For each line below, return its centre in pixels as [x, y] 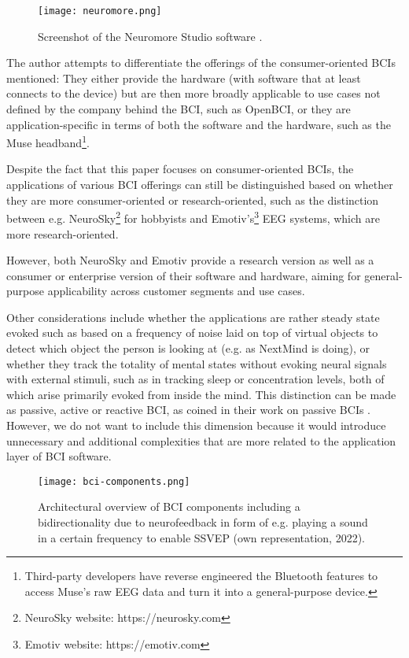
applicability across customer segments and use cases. [176, 291]
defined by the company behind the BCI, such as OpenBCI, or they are [179, 109]
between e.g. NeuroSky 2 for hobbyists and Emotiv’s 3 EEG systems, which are [193, 217]
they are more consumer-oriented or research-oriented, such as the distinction [193, 200]
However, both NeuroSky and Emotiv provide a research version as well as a [190, 260]
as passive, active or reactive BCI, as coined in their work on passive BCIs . [189, 410]
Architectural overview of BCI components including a [169, 506]
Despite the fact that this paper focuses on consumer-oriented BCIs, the [180, 169]
